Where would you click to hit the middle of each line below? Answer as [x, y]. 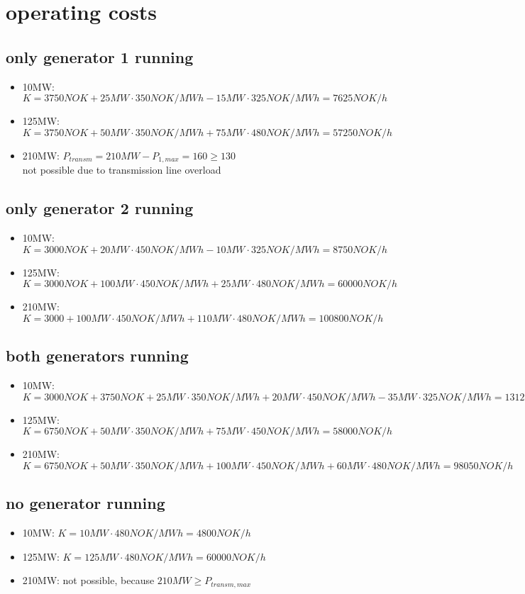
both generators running [97, 355]
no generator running [85, 503]
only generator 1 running [100, 56]
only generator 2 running [100, 208]
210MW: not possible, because [88, 580]
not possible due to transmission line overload [122, 170]
